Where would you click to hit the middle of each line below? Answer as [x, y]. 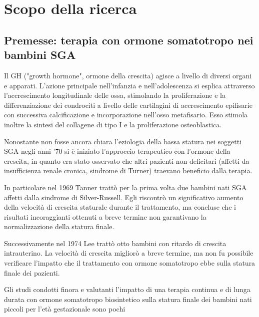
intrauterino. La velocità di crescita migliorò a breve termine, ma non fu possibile [129, 253]
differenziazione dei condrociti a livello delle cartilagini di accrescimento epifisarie [128, 105]
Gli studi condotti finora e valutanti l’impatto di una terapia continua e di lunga [127, 289]
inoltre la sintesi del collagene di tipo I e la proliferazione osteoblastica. [113, 124]
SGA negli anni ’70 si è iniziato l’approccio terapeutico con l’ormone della [117, 151]
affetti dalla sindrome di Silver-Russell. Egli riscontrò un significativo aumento [124, 197]
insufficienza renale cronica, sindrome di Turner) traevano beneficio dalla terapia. [128, 170]
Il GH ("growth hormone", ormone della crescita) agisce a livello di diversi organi [128, 75]
